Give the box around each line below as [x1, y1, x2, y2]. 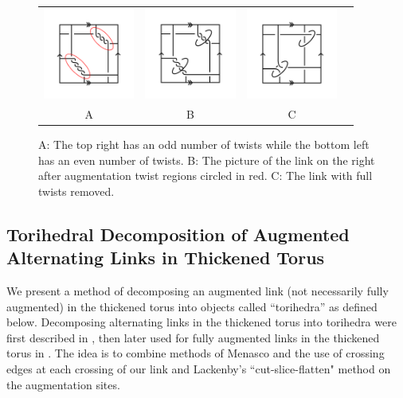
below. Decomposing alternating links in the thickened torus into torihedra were [6, 314, 397, 330]
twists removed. [38, 182, 115, 199]
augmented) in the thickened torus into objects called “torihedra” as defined [6, 298, 378, 314]
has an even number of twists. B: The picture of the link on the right [38, 151, 375, 168]
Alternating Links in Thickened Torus [6, 245, 325, 270]
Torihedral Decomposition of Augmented [6, 221, 350, 246]
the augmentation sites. [6, 376, 120, 392]
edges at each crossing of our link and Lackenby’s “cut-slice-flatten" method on [6, 361, 391, 377]
